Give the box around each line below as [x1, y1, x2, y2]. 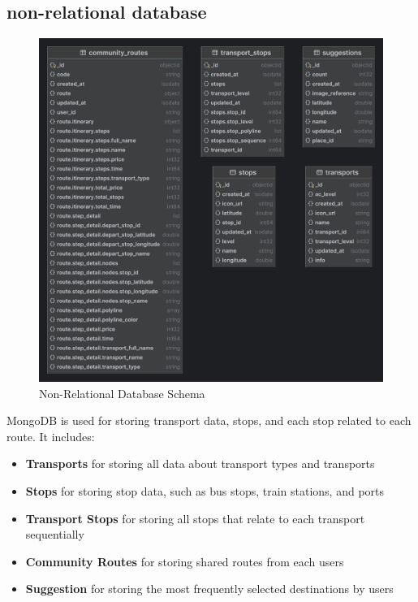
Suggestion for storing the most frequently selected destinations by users [25, 580, 394, 597]
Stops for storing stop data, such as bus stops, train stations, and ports [25, 482, 385, 499]
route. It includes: [6, 427, 95, 444]
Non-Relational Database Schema [39, 384, 205, 401]
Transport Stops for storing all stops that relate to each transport [25, 509, 365, 526]
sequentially [25, 526, 84, 543]
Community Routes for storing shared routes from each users [25, 552, 344, 570]
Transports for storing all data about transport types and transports [25, 455, 375, 472]
